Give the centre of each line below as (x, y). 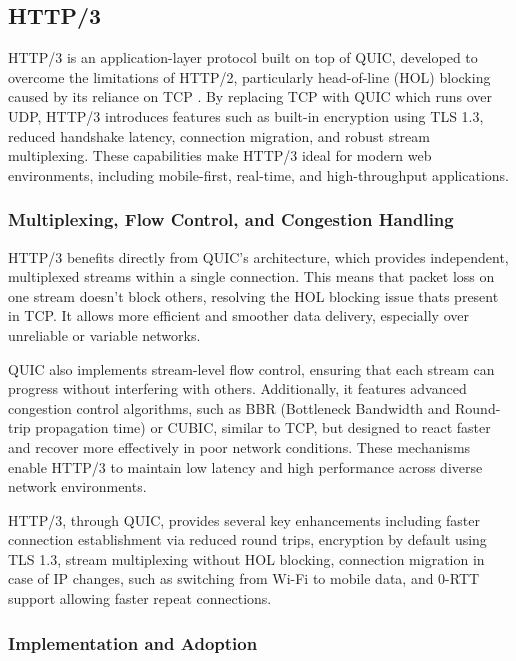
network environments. (77, 486)
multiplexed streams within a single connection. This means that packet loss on (251, 276)
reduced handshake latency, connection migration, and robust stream (219, 135)
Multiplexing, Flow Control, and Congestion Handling (231, 219)
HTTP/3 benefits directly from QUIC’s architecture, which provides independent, (258, 256)
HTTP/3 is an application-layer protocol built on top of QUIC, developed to (243, 57)
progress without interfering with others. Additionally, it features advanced (237, 388)
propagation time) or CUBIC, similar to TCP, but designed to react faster (263, 427)
